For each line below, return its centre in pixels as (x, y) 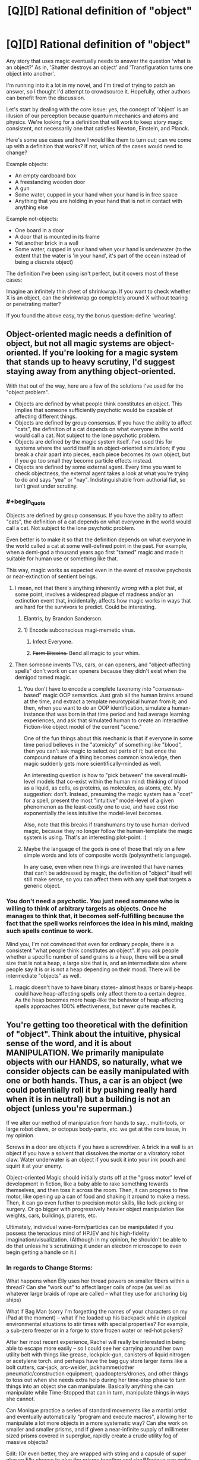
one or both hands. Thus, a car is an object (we (94, 1081)
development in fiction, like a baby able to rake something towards (87, 1184)
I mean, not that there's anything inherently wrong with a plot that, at (99, 588)
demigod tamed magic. (43, 678)
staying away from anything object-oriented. (91, 371)
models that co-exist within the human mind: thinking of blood (112, 782)
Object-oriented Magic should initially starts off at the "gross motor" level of (99, 1178)
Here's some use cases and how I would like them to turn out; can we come (99, 140)
